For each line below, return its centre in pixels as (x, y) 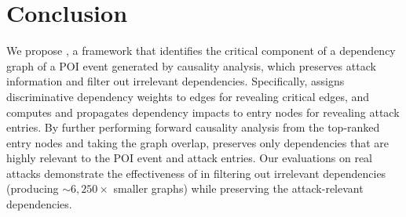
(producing (33, 188)
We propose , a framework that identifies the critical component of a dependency (201, 51)
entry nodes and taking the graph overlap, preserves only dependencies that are (198, 142)
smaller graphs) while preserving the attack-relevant (238, 188)
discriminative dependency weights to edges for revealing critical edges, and (188, 96)
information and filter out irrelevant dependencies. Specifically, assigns (176, 81)
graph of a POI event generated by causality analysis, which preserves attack (191, 65)
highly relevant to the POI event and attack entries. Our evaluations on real (190, 158)
